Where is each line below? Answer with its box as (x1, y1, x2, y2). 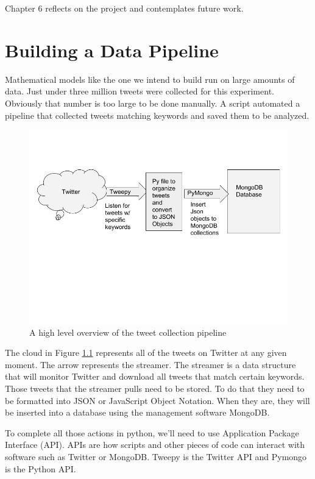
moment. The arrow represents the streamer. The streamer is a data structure (5, 358, 296, 371)
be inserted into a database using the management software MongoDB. (5, 406, 270, 419)
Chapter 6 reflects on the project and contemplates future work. (5, 2, 244, 14)
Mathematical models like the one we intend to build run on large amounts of (5, 73, 295, 85)
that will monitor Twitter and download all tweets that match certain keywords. (5, 370, 305, 383)
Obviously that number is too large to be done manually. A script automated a (5, 96, 300, 109)
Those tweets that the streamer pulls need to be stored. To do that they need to (5, 382, 305, 395)
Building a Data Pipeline (5, 37, 219, 62)
